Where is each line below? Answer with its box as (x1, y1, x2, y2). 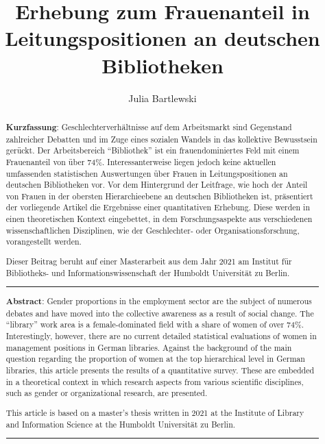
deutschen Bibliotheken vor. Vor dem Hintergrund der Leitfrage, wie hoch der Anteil (5, 179, 308, 190)
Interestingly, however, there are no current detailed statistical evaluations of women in (5, 330, 317, 342)
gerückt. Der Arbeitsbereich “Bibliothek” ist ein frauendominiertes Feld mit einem (5, 145, 300, 156)
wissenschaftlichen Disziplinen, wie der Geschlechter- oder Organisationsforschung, (5, 224, 300, 236)
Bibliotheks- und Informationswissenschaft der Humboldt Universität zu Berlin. (5, 267, 290, 278)
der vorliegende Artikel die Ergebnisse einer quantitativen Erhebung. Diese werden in (5, 201, 311, 213)
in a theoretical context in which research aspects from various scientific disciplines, (5, 375, 304, 387)
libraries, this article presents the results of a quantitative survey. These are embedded (5, 365, 315, 376)
